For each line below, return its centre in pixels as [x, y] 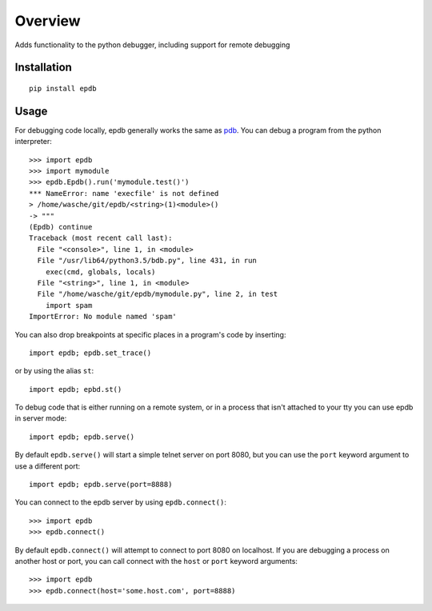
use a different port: [48, 466]
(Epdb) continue [61, 227]
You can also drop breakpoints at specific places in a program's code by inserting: [150, 334]
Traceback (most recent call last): [101, 238]
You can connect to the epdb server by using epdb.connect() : [121, 502]
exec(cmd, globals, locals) [100, 272]
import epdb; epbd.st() [76, 389]
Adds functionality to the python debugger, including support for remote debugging [152, 45]
